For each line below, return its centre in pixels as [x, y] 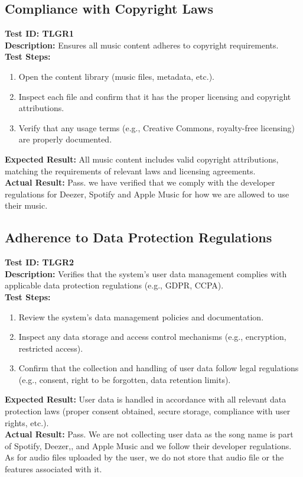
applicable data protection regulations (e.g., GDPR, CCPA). [114, 285]
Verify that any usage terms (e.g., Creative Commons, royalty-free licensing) [157, 127]
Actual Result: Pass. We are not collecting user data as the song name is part [149, 434]
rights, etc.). [27, 422]
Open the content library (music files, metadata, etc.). [116, 76]
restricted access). [51, 348]
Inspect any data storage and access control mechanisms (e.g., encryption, [152, 337]
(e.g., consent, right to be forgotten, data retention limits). [125, 379]
